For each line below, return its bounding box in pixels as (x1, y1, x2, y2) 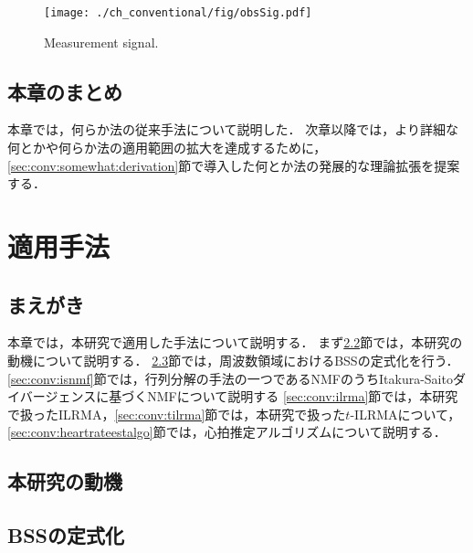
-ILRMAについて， (350, 404, 461, 423)
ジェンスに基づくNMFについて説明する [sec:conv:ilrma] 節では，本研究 (45, 387, 458, 406)
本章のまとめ (7, 77, 122, 105)
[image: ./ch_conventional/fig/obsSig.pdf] (44, 6, 312, 19)
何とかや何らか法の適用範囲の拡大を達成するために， (7, 138, 327, 157)
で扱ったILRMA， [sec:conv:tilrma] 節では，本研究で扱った (7, 404, 346, 423)
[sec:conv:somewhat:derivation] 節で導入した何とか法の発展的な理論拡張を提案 (7, 155, 460, 175)
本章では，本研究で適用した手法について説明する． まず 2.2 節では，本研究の (7, 333, 463, 352)
